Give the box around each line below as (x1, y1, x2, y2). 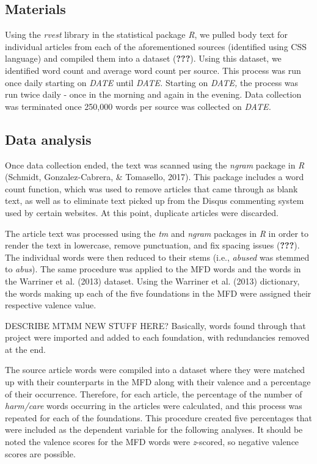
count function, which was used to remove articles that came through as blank (5, 182, 298, 195)
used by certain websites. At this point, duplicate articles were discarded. (5, 206, 279, 219)
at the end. (5, 343, 46, 355)
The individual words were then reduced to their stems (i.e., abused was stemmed (5, 250, 310, 263)
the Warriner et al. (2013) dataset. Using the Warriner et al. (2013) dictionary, (5, 274, 300, 287)
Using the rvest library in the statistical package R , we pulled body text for (5, 28, 288, 41)
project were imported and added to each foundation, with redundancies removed (5, 331, 310, 344)
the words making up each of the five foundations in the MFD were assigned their (5, 286, 312, 299)
